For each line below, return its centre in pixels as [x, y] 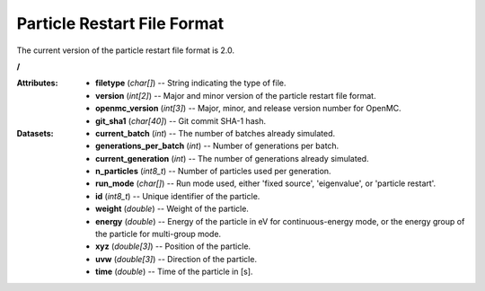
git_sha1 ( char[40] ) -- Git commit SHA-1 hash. [181, 120]
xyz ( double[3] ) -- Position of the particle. [173, 246]
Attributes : [37, 83]
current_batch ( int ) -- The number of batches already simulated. [216, 133]
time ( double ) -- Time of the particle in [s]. [174, 272]
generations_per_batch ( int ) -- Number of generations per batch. [217, 146]
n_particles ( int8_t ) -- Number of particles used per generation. [213, 172]
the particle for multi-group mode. [159, 234]
